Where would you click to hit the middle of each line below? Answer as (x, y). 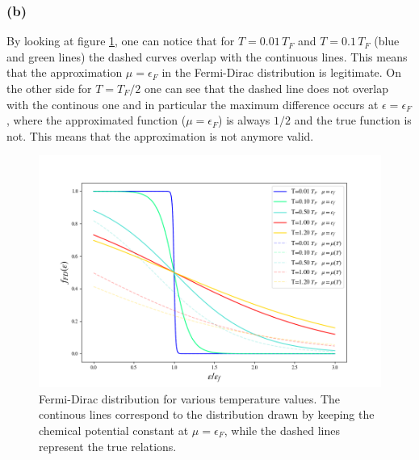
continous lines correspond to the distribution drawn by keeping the (207, 414)
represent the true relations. (108, 446)
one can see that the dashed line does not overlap (267, 88)
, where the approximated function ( (96, 120)
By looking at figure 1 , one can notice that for (121, 41)
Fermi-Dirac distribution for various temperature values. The (190, 398)
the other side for (49, 88)
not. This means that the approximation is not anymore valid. (160, 135)
